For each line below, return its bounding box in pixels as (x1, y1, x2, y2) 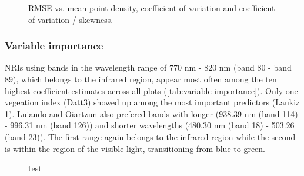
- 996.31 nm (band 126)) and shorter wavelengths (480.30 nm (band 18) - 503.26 (5, 119, 295, 131)
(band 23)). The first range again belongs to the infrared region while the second (5, 130, 296, 142)
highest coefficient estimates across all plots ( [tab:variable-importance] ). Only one (5, 84, 298, 97)
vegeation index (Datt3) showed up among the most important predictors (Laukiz (5, 96, 300, 108)
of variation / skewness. (28, 13, 113, 25)
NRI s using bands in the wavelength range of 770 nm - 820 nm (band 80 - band (5, 61, 292, 74)
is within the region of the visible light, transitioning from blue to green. (5, 142, 265, 154)
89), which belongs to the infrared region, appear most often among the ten (5, 73, 277, 85)
